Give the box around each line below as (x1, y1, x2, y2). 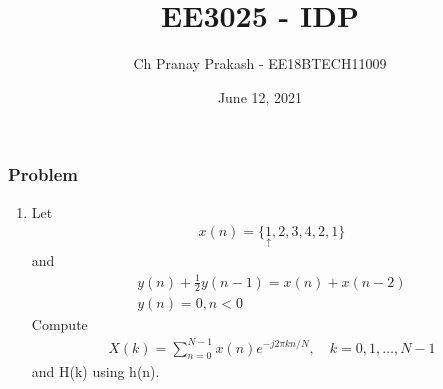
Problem (8, 162, 78, 187)
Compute (31, 314, 88, 335)
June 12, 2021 (217, 86, 303, 107)
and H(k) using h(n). (31, 361, 160, 382)
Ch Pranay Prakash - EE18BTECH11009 (133, 53, 387, 74)
